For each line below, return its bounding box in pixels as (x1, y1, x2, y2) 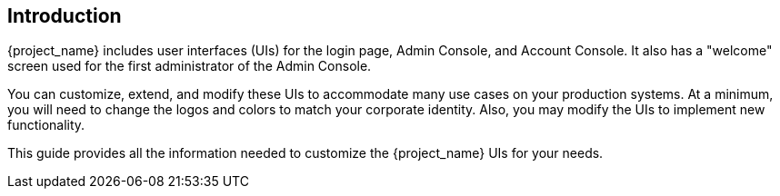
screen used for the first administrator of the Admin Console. (7, 58, 372, 74)
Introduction (7, 5, 122, 27)
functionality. (7, 117, 85, 133)
